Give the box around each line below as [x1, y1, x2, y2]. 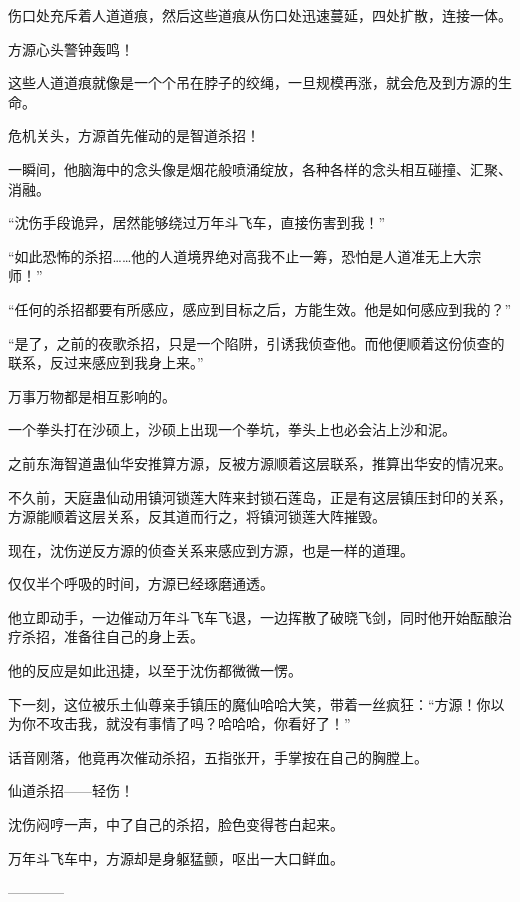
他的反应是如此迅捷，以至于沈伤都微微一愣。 [8, 660, 302, 681]
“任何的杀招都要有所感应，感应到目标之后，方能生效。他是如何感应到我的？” [8, 298, 512, 319]
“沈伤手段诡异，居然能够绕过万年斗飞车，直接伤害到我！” [8, 212, 386, 233]
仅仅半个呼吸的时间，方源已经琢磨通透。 [8, 573, 274, 594]
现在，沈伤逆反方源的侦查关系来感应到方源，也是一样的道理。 [8, 539, 414, 560]
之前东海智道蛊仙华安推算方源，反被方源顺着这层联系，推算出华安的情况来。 [8, 452, 512, 473]
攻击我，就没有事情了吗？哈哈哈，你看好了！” [49, 713, 351, 734]
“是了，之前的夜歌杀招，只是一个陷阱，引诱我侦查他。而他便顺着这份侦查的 [8, 332, 505, 353]
